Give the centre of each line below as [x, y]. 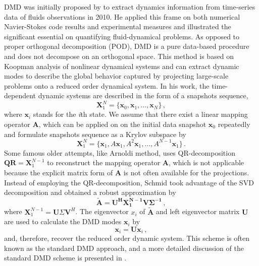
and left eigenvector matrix [198, 211]
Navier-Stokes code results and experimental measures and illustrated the [118, 26]
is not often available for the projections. [186, 172]
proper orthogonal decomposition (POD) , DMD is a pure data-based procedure [127, 46]
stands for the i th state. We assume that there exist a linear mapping [140, 114]
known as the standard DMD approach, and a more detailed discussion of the [124, 248]
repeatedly [234, 124]
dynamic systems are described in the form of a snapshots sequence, [143, 95]
